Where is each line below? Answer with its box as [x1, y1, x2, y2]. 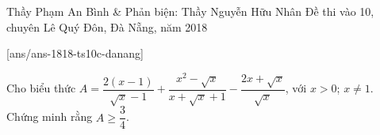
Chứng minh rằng [6, 108, 93, 125]
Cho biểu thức [6, 80, 76, 96]
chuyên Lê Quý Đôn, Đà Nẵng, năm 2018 [6, 18, 208, 35]
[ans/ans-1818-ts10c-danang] [6, 45, 144, 62]
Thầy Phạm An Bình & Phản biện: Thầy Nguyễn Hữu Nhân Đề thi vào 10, [6, 3, 374, 19]
